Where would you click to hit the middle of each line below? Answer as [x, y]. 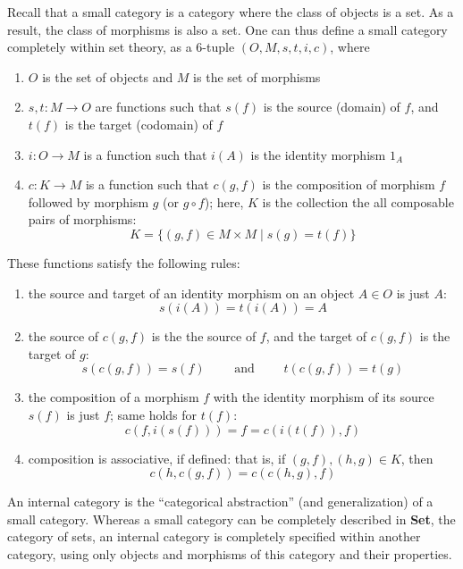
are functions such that [158, 107]
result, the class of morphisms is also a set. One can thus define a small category [227, 29]
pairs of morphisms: [82, 219]
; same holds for [154, 414]
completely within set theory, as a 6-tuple [121, 47]
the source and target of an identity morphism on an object [191, 293]
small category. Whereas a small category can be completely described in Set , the [231, 519]
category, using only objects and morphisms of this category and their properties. [230, 553]
